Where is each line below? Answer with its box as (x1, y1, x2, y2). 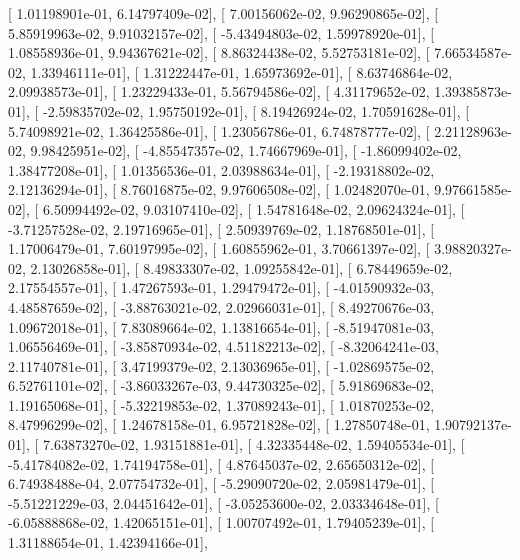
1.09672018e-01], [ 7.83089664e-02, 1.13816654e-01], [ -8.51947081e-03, (8, 316, 435, 337)
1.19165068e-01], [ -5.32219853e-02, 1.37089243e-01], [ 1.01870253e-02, (8, 394, 435, 415)
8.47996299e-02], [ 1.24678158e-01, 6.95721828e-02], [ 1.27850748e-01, (8, 414, 430, 435)
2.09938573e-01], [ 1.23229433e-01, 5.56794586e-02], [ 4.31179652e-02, (8, 81, 430, 102)
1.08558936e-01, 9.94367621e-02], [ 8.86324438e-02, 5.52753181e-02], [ (8, 42, 430, 63)
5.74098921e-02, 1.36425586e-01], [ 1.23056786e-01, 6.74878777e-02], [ (8, 120, 430, 141)
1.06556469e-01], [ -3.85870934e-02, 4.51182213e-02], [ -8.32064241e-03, (8, 336, 439, 357)
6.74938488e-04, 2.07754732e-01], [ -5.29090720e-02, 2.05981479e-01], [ (8, 473, 435, 494)
